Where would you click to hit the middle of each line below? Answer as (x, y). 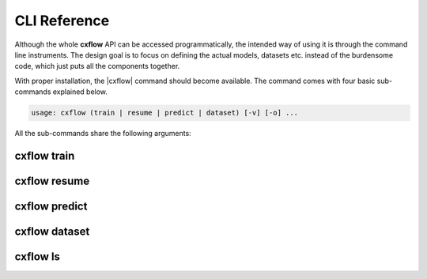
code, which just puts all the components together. (97, 66)
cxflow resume (52, 181)
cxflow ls (38, 256)
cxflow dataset (52, 231)
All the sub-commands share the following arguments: (103, 134)
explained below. (80, 92)
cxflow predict (51, 206)
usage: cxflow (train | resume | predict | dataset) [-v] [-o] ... (165, 113)
